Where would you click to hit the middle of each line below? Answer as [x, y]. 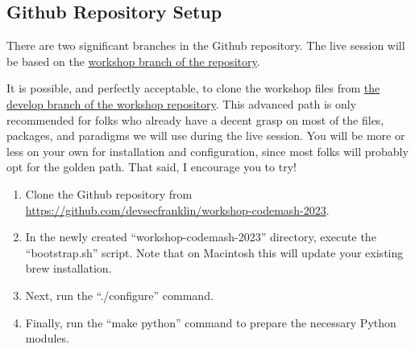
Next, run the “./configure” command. [119, 295]
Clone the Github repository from [109, 193]
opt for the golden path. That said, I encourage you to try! [151, 167]
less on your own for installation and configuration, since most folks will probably [207, 151]
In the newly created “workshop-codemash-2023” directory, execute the [201, 237]
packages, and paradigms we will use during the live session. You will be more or [206, 135]
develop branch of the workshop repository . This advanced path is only [182, 103]
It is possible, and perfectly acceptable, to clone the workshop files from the [193, 88]
